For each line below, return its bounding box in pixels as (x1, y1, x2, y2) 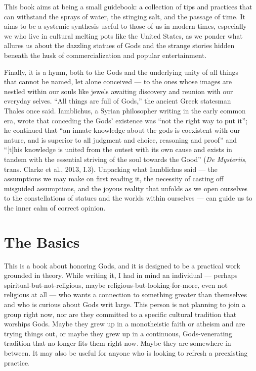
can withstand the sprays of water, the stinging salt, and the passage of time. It (4, 11, 246, 21)
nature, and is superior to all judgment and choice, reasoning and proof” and (4, 134, 237, 145)
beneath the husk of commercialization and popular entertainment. (4, 50, 207, 60)
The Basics (4, 231, 80, 252)
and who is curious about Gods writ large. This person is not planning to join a (4, 299, 246, 309)
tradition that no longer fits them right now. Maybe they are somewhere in (4, 338, 231, 348)
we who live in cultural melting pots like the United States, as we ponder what (4, 30, 243, 41)
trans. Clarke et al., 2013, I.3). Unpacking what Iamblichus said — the (4, 163, 217, 174)
